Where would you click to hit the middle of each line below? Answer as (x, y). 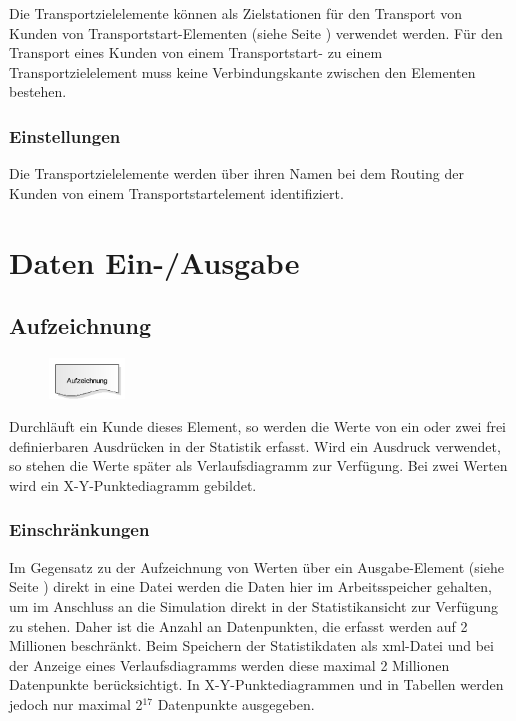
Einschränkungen (79, 529)
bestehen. (38, 91)
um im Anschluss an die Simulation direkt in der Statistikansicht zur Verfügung (254, 605)
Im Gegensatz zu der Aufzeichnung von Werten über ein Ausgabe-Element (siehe (256, 566)
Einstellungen (65, 135)
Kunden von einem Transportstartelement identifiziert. (176, 192)
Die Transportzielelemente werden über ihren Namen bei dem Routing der (236, 173)
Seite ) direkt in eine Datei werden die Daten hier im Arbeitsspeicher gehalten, (250, 586)
